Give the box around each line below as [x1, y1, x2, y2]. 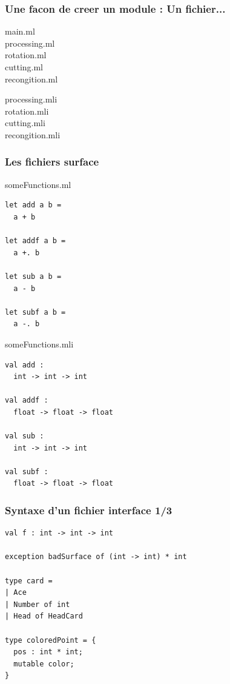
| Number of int [5, 600, 70, 609]
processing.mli [5, 93, 57, 106]
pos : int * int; [13, 648, 83, 657]
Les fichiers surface [5, 154, 99, 169]
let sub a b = [5, 272, 62, 281]
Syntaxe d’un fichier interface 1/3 [5, 502, 172, 517]
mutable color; [13, 659, 74, 668]
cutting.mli [5, 116, 45, 129]
